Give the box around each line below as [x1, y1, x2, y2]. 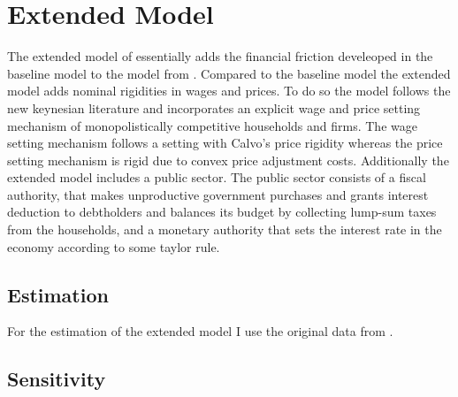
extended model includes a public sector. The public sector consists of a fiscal [7, 168, 426, 187]
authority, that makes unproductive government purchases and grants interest [7, 185, 429, 203]
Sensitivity [7, 365, 106, 393]
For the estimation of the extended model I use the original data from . [7, 322, 393, 340]
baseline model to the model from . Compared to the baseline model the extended [7, 64, 451, 82]
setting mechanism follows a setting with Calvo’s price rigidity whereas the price [7, 134, 443, 152]
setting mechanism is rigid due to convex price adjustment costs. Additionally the [7, 150, 449, 169]
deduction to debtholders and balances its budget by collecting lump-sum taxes [7, 202, 437, 221]
